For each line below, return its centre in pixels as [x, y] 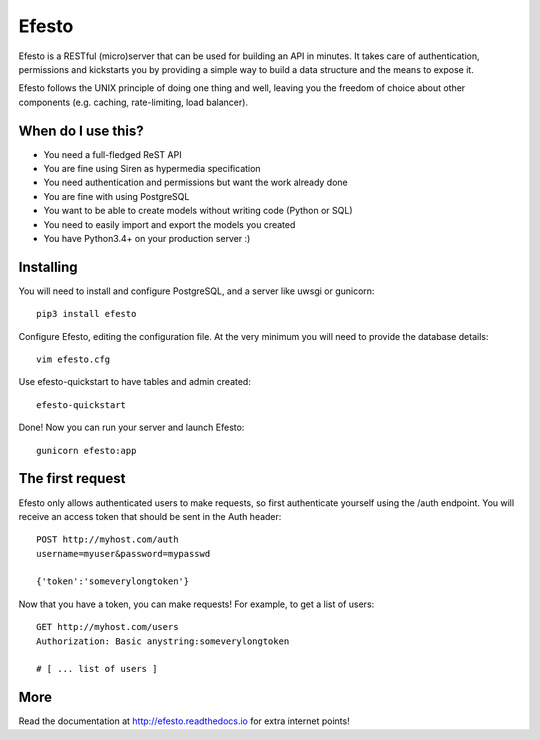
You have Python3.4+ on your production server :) [147, 238]
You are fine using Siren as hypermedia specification [152, 169]
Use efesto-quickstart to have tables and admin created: [135, 382]
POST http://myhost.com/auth [107, 539]
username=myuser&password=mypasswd [123, 553]
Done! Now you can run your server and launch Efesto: [131, 427]
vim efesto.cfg [73, 359]
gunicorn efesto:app [86, 450]
